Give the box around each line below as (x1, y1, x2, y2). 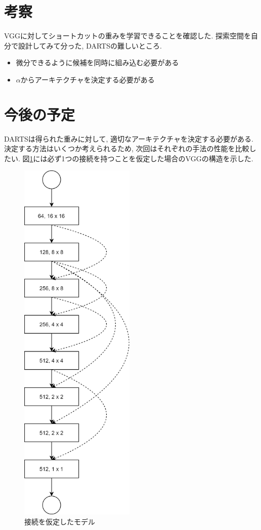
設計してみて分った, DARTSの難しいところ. (18, 40, 162, 51)
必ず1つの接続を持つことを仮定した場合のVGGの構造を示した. (47, 153, 253, 163)
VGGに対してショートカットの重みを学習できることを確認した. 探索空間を (4, 30, 251, 41)
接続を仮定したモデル (24, 516, 95, 527)
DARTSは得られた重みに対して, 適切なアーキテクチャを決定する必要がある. (4, 133, 253, 144)
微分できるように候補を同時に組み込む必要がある (16, 57, 179, 68)
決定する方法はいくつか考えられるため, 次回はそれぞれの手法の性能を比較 (4, 143, 249, 154)
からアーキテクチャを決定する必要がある (20, 74, 155, 84)
